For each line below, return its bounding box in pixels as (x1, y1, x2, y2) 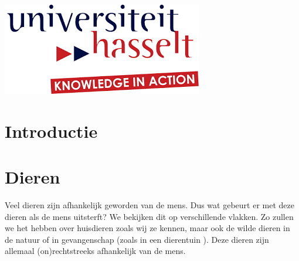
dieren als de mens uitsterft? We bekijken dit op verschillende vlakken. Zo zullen (5, 210, 294, 222)
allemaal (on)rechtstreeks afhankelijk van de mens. (5, 245, 186, 257)
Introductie (5, 118, 98, 143)
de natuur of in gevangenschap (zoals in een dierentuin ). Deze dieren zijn (5, 233, 269, 245)
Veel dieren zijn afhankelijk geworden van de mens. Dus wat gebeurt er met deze (5, 199, 294, 211)
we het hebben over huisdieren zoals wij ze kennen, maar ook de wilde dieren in (5, 222, 290, 234)
